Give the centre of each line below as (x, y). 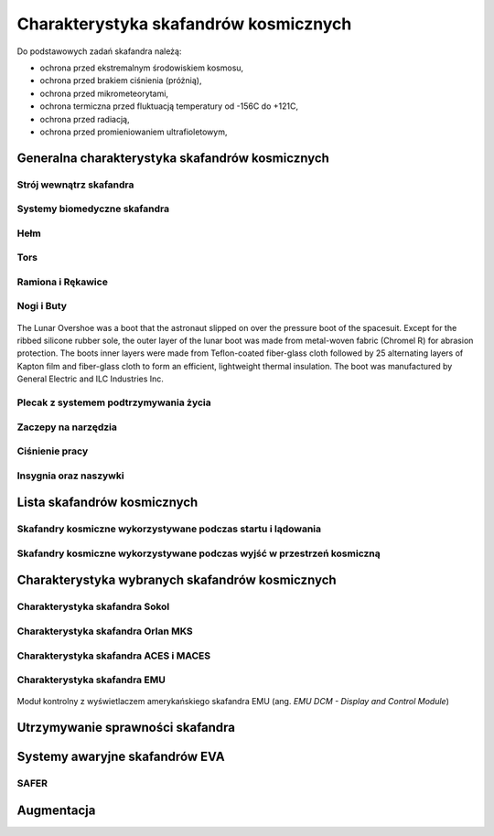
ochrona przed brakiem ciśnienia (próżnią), (121, 80)
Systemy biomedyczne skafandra (93, 209)
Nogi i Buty (42, 306)
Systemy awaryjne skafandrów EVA (121, 757)
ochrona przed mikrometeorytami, (104, 93)
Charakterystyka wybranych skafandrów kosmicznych (177, 580)
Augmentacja (56, 810)
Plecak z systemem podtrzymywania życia (114, 402)
